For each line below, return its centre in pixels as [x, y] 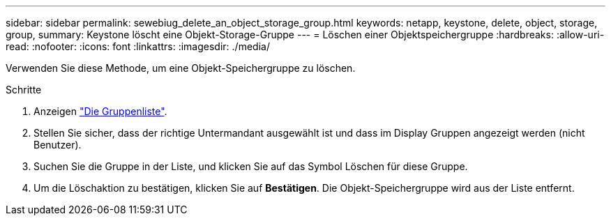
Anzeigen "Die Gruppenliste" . [100, 111]
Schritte [24, 90]
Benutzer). [58, 145]
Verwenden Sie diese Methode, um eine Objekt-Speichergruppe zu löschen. [181, 68]
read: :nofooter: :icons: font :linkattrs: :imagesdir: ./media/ [138, 46]
